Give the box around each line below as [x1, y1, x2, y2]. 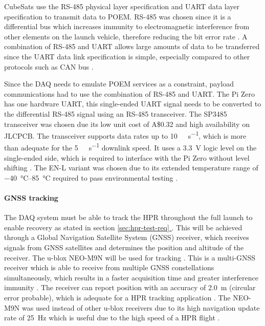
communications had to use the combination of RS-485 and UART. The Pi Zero [4, 88, 255, 99]
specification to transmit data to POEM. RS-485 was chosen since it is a [4, 11, 231, 21]
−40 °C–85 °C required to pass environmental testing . [4, 172, 178, 183]
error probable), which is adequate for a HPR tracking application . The [4, 292, 231, 302]
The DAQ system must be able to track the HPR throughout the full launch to [4, 212, 253, 223]
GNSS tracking [4, 192, 58, 203]
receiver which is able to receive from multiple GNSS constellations [4, 262, 214, 273]
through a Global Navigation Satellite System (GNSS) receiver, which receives [4, 232, 249, 243]
